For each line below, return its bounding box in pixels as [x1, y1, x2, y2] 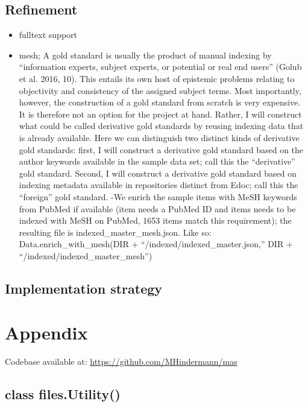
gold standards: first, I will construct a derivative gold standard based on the [19, 143, 304, 156]
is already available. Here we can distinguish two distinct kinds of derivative [19, 131, 300, 144]
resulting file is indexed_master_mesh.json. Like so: [19, 226, 212, 238]
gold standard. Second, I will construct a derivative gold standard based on [19, 166, 297, 179]
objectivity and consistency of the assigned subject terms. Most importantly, [19, 84, 301, 96]
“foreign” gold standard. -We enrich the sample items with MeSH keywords [19, 190, 297, 203]
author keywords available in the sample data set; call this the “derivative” [19, 155, 295, 168]
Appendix [5, 320, 88, 345]
